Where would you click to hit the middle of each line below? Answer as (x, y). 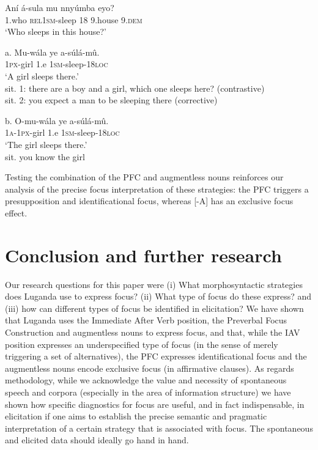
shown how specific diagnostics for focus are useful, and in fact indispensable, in (155, 404)
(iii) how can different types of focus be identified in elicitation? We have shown (154, 308)
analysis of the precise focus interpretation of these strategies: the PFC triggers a (157, 189)
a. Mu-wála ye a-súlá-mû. (52, 52)
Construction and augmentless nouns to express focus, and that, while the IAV (153, 332)
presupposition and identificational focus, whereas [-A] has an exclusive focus (149, 201)
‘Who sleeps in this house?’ (56, 31)
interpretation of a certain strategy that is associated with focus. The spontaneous (159, 428)
